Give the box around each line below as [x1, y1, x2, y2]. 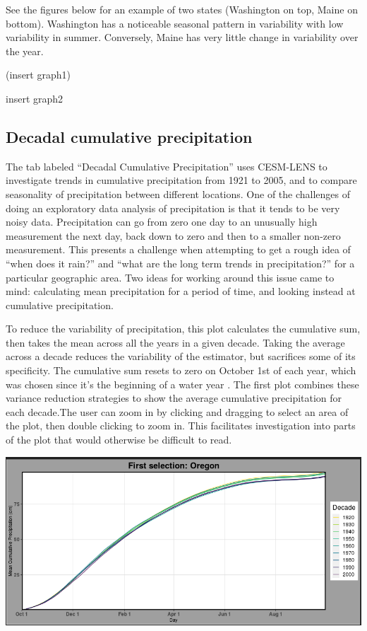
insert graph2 [6, 91, 64, 105]
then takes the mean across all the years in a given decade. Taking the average [6, 335, 345, 349]
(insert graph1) [6, 67, 71, 82]
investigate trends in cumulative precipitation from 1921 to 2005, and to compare [6, 173, 357, 187]
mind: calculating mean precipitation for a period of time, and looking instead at [6, 284, 356, 299]
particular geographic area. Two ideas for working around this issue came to [6, 270, 335, 284]
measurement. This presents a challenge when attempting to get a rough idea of [6, 242, 351, 257]
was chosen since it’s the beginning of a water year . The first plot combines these [6, 376, 359, 391]
